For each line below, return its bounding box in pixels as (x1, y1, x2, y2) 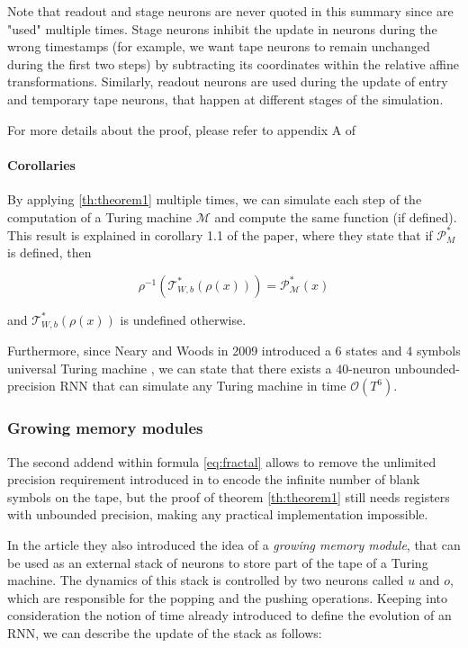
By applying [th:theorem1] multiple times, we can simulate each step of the (7, 189, 422, 208)
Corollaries (7, 155, 76, 174)
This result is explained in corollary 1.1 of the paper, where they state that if (7, 225, 433, 244)
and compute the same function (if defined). (214, 207, 457, 226)
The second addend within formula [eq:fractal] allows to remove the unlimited (7, 452, 436, 471)
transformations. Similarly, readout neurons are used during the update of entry (7, 72, 448, 91)
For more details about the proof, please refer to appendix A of (7, 120, 356, 139)
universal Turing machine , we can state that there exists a (7, 358, 332, 377)
